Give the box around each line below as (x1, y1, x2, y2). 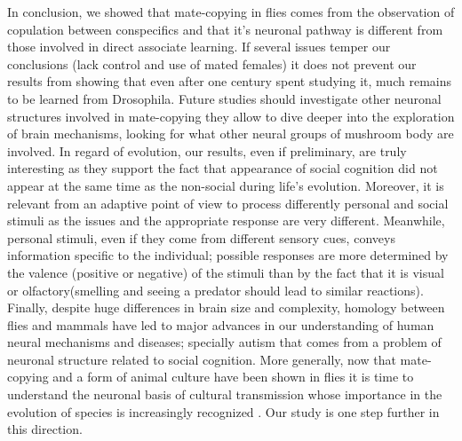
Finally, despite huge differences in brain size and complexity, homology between (7, 298, 445, 317)
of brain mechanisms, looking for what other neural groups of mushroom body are (7, 124, 454, 143)
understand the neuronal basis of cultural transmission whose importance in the (7, 385, 442, 404)
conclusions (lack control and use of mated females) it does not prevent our (7, 54, 417, 73)
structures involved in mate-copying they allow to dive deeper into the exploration (7, 106, 455, 125)
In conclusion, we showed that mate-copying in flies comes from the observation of (7, 3, 455, 20)
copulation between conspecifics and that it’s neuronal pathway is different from (7, 20, 443, 38)
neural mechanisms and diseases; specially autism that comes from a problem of (7, 333, 442, 351)
